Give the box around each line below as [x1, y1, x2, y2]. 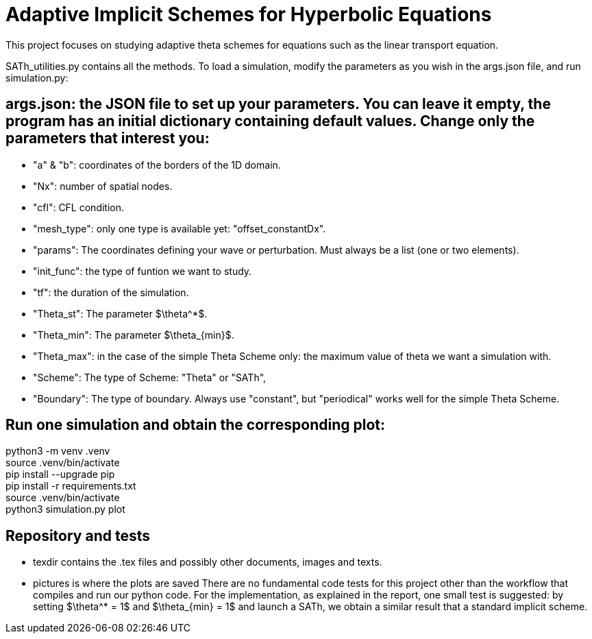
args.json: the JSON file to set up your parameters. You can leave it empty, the [5, 95, 551, 113]
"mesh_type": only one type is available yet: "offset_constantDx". [33, 222, 326, 234]
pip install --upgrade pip [5, 468, 115, 481]
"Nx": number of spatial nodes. [33, 180, 173, 192]
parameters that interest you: [5, 130, 210, 147]
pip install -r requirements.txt [5, 480, 136, 492]
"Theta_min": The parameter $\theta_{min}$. [33, 328, 234, 341]
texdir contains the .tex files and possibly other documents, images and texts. [33, 556, 382, 568]
